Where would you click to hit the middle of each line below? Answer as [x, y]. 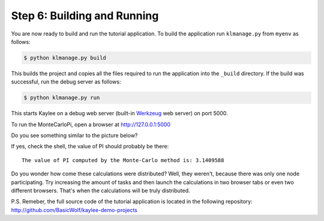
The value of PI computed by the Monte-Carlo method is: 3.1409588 [123, 160]
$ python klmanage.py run [62, 98]
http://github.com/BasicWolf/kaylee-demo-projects [74, 210]
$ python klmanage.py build [65, 58]
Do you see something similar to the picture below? [74, 136]
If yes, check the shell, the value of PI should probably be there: [90, 147]
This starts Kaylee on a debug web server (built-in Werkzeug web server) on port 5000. [119, 114]
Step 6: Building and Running [85, 16]
